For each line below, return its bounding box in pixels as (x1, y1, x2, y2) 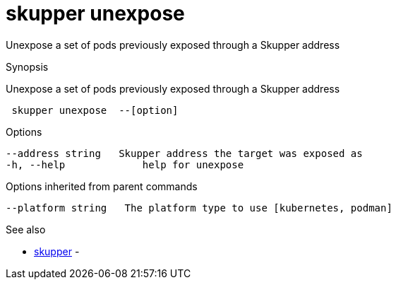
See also (6, 223, 46, 235)
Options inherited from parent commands (6, 180, 198, 192)
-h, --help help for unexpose (6, 158, 244, 170)
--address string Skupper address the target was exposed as (6, 147, 363, 159)
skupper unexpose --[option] (11, 104, 179, 116)
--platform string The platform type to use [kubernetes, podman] (6, 202, 392, 214)
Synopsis (6, 60, 49, 73)
